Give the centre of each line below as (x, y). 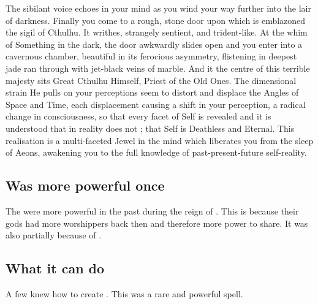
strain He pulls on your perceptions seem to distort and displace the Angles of (152, 92)
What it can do (55, 268)
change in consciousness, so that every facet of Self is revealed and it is (138, 116)
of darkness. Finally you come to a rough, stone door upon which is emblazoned (156, 20)
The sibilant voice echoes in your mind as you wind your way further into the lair (158, 8)
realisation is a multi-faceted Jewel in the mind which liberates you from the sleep (160, 140)
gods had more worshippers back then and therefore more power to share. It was (157, 223)
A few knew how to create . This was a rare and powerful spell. (124, 293)
